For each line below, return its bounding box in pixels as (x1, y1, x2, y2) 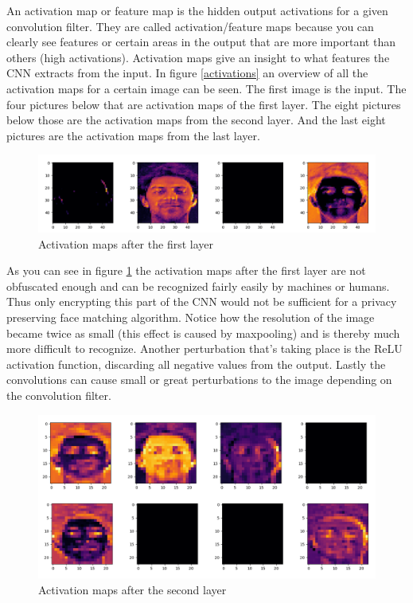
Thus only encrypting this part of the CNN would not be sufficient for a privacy (6, 293, 397, 310)
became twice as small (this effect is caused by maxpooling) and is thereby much (6, 324, 400, 341)
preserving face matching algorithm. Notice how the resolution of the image (6, 309, 375, 326)
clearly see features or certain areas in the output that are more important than (6, 33, 395, 50)
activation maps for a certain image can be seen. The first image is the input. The (6, 80, 407, 96)
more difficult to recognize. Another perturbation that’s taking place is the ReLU (6, 340, 403, 357)
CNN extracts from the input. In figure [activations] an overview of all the (6, 65, 368, 81)
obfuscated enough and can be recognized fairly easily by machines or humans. (6, 277, 390, 294)
